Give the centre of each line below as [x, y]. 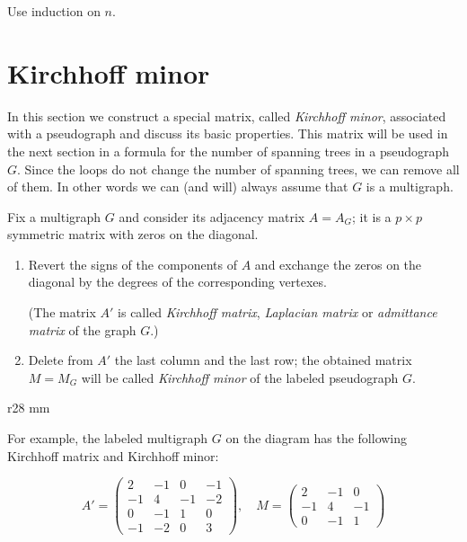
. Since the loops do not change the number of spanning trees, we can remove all [238, 169]
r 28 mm [29, 408]
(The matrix [62, 312]
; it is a [371, 216]
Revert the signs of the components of [133, 264]
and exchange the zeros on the [338, 264]
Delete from [61, 360]
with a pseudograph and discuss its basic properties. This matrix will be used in [228, 133]
